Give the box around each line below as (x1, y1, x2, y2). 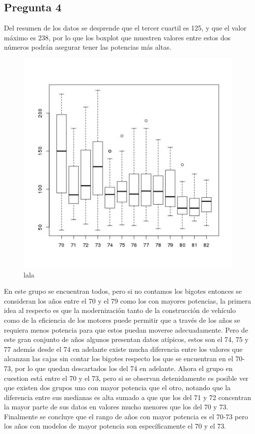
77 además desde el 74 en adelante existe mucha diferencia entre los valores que (4, 343, 243, 354)
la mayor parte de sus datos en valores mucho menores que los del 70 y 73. (4, 402, 228, 412)
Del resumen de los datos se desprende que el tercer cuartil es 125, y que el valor (4, 23, 247, 33)
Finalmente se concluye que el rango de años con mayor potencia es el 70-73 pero (4, 411, 248, 421)
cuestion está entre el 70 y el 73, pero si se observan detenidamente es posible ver (4, 372, 249, 383)
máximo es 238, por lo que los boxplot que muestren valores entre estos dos (4, 32, 231, 42)
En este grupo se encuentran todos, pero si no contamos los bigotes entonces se (4, 286, 242, 296)
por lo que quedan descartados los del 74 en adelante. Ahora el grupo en (15, 363, 233, 373)
